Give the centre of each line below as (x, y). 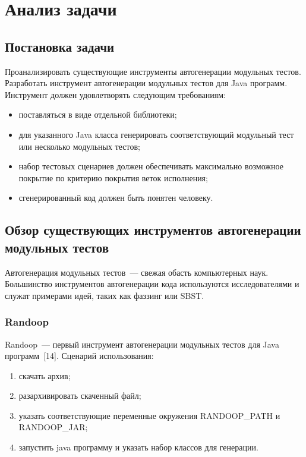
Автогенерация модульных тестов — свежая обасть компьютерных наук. (137, 272)
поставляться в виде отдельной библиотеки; (98, 114)
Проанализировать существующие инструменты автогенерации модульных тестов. (153, 71)
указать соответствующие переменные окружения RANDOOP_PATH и (149, 415)
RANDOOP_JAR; (53, 427)
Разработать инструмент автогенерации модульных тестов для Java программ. (146, 83)
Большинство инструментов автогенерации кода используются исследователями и (152, 284)
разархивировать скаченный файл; (80, 395)
